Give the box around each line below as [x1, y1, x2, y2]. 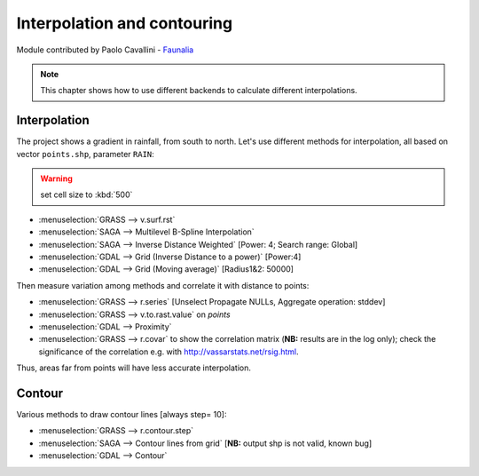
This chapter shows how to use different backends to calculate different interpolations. [40, 85, 358, 96]
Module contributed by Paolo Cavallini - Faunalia [16, 44, 194, 55]
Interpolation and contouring [16, 13, 233, 33]
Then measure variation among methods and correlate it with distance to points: [16, 280, 310, 290]
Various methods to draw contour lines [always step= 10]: [16, 409, 227, 419]
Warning [40, 173, 73, 184]
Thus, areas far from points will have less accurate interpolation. [16, 362, 252, 373]
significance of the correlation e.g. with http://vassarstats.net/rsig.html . [38, 346, 299, 357]
